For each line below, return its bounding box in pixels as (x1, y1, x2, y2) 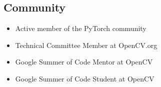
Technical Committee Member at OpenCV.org (15, 39, 157, 50)
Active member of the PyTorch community (15, 23, 146, 33)
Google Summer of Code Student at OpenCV (15, 73, 154, 83)
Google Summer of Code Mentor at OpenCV (15, 56, 153, 67)
